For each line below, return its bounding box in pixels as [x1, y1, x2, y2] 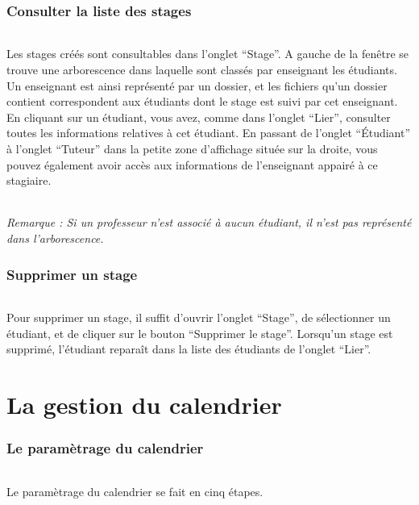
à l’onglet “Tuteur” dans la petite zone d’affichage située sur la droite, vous [6, 140, 378, 157]
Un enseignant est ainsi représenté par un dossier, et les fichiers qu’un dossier [6, 77, 388, 94]
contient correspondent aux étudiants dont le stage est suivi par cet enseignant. [6, 93, 398, 110]
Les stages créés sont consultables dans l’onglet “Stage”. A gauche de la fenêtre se [6, 45, 409, 62]
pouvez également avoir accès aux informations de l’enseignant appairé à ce [6, 156, 378, 173]
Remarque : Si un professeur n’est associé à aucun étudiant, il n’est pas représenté [6, 214, 412, 231]
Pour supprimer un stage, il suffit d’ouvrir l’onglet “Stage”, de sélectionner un [6, 309, 391, 326]
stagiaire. [6, 172, 52, 189]
